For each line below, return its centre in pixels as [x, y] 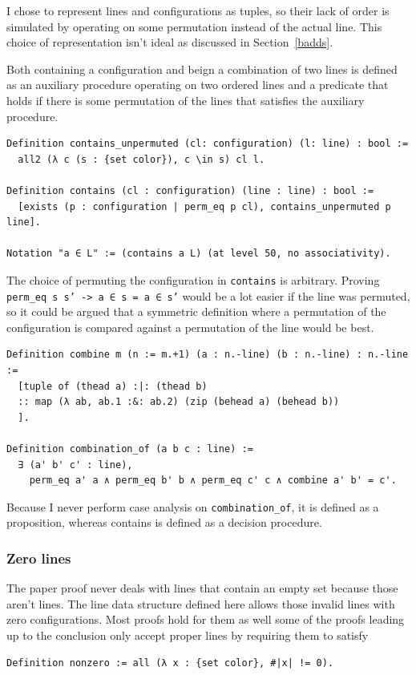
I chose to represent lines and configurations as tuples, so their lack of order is [198, 10]
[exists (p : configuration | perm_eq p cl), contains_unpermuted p [204, 206]
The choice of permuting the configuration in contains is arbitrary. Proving [193, 279]
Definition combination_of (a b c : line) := [130, 449]
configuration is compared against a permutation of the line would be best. [190, 327]
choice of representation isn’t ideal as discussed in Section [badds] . [170, 42]
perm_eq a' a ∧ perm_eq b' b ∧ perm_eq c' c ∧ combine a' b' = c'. [213, 481]
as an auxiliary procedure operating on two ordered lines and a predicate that [198, 85]
